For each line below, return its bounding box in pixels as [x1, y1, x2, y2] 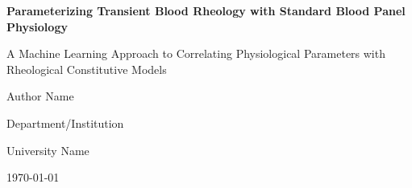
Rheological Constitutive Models [6, 60, 167, 77]
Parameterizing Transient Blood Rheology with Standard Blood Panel [6, 2, 406, 18]
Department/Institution [6, 114, 124, 131]
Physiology [6, 18, 68, 35]
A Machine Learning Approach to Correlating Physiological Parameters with [6, 45, 385, 62]
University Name [6, 141, 89, 158]
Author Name [6, 88, 74, 104]
